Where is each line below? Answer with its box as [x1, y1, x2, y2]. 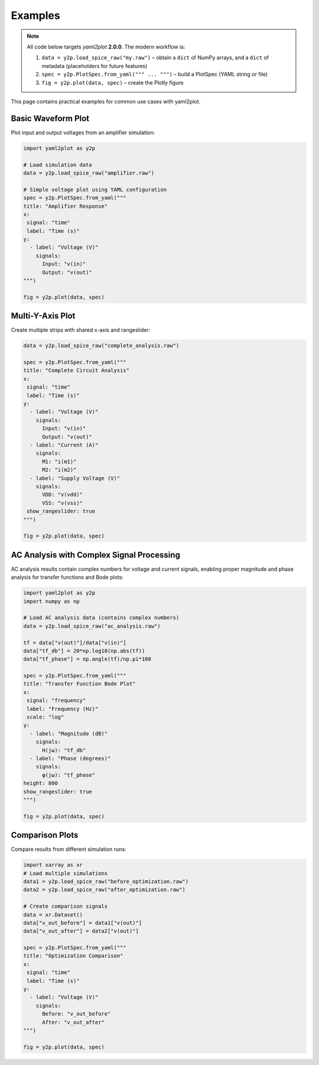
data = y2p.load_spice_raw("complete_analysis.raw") [23, 342, 180, 349]
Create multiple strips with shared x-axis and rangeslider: [11, 326, 151, 334]
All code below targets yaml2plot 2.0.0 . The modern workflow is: [27, 43, 185, 50]
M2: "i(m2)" [42, 467, 77, 473]
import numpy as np [23, 598, 80, 604]
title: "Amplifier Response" [23, 203, 108, 209]
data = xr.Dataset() [23, 911, 83, 918]
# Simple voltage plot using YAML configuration [23, 186, 167, 193]
